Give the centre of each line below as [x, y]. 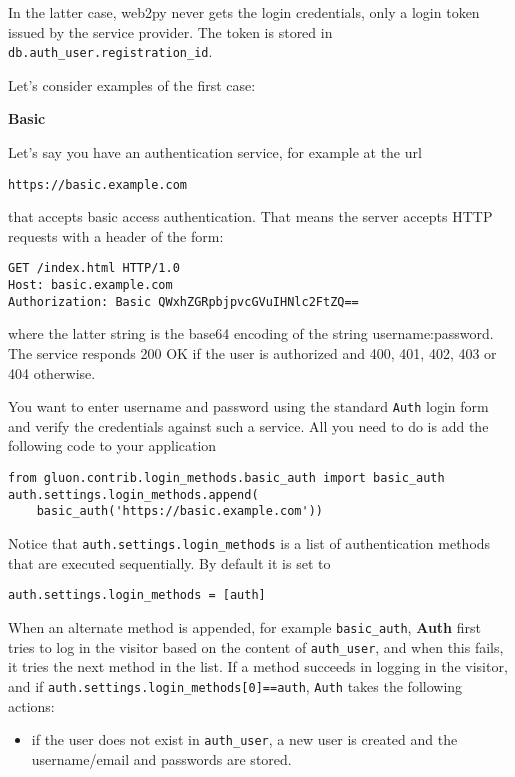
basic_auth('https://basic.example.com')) [179, 511]
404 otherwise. [52, 372]
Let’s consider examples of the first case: [132, 84]
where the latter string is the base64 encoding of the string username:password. [251, 333]
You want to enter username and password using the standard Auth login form [248, 406]
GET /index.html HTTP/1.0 [94, 268]
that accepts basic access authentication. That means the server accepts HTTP [250, 216]
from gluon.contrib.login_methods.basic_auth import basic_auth [226, 478]
